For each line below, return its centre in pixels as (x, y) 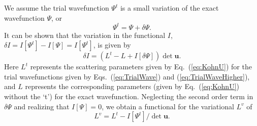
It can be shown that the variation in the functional (85, 35)
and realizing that (42, 106)
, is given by (112, 45)
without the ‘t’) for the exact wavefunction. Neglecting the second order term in (129, 96)
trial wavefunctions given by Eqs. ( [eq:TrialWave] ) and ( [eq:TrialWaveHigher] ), (127, 76)
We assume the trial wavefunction (57, 8)
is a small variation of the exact (169, 8)
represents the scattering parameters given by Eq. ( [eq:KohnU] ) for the (141, 67)
